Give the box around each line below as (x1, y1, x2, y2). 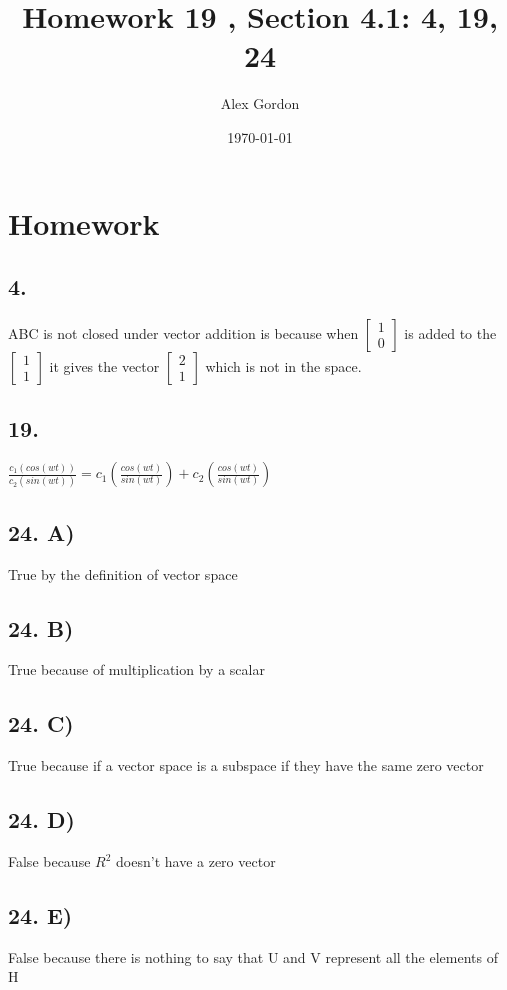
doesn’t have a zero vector (116, 851, 276, 871)
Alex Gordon (220, 93, 300, 114)
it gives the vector (49, 355, 160, 376)
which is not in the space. (205, 355, 362, 376)
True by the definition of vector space (8, 563, 238, 584)
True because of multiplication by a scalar (8, 659, 265, 680)
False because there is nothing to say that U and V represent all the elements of (8, 946, 498, 967)
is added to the (404, 322, 497, 343)
